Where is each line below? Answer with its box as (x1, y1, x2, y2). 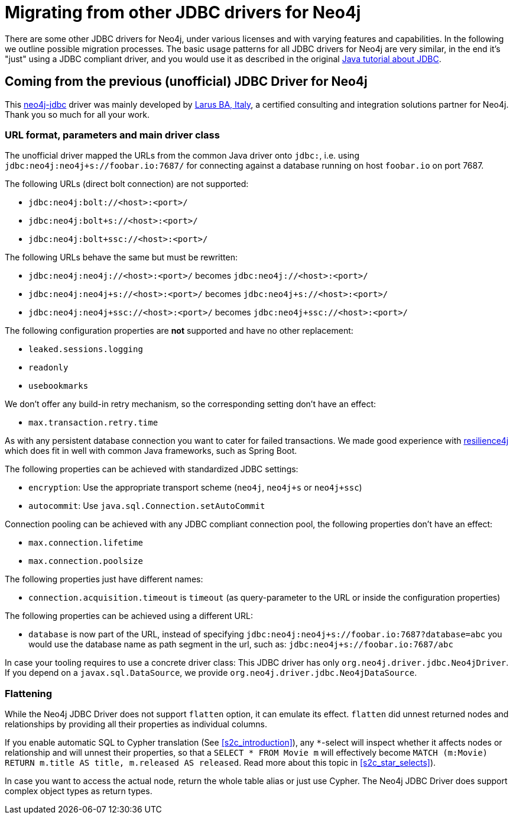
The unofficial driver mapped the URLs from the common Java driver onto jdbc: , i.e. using (5, 150, 359, 161)
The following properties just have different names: (5, 574, 203, 585)
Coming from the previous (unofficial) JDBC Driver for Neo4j (5, 74, 368, 89)
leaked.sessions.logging (28, 344, 143, 354)
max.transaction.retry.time (28, 418, 158, 428)
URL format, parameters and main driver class (5, 128, 220, 141)
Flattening (5, 687, 53, 699)
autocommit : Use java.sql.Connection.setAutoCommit (28, 501, 265, 511)
